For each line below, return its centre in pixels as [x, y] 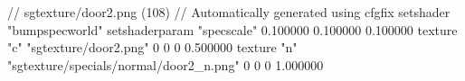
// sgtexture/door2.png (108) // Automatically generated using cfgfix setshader [229, 12]
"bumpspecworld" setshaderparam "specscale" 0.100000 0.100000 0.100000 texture [232, 29]
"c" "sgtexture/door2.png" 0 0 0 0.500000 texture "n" [152, 47]
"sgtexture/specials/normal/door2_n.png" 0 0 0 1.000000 [166, 64]
